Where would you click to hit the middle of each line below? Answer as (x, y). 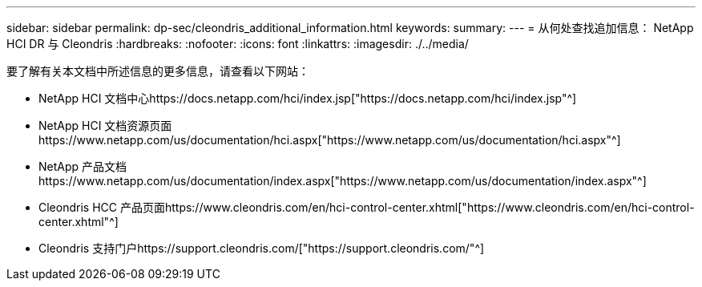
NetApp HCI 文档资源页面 (105, 125)
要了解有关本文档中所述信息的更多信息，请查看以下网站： (158, 71)
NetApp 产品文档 (83, 166)
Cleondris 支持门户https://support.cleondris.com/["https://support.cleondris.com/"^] (262, 248)
